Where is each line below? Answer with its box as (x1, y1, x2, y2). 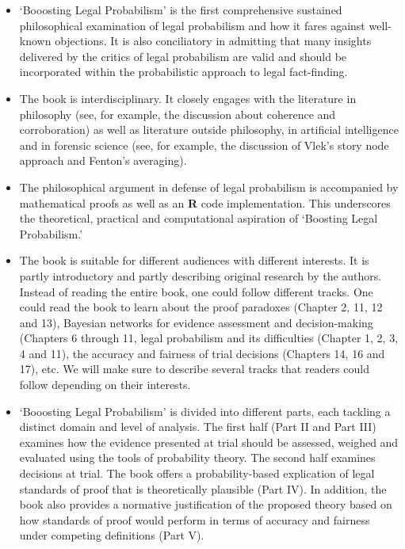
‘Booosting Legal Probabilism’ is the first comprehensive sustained (19, 2, 342, 17)
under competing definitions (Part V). (19, 527, 204, 543)
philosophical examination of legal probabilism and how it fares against (19, 17, 365, 33)
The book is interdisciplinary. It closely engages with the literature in (19, 90, 357, 106)
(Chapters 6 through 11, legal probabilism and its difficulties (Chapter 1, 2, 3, (19, 330, 399, 346)
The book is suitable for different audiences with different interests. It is (19, 252, 369, 269)
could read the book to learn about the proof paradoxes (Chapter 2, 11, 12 (19, 299, 383, 315)
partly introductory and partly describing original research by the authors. (19, 267, 382, 284)
